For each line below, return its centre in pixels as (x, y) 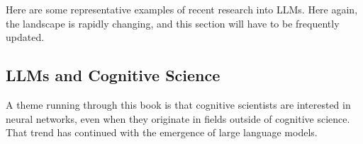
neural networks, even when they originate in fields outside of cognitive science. (178, 118)
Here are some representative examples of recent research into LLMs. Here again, (182, 9)
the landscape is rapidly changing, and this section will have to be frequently (173, 23)
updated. (25, 37)
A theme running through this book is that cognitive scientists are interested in (178, 104)
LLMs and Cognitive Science (113, 75)
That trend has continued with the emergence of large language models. (162, 132)
